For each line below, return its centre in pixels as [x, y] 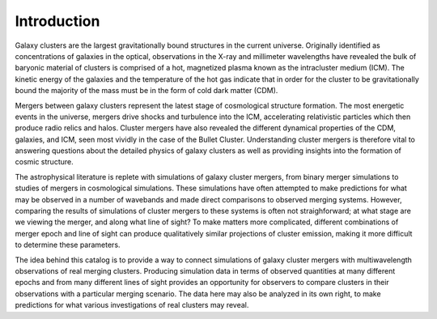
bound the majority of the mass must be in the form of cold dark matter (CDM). [146, 91]
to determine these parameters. [68, 245]
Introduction [57, 21]
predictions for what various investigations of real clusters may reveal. [132, 305]
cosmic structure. [44, 162]
